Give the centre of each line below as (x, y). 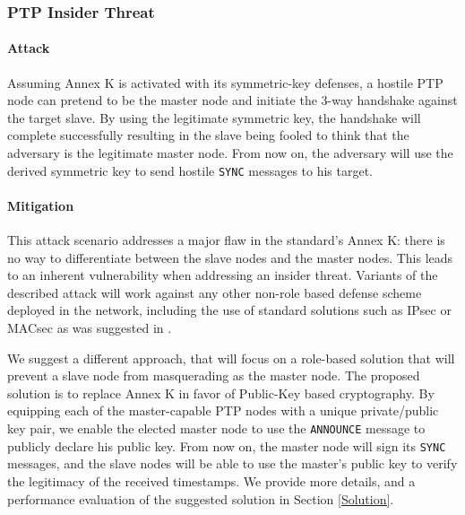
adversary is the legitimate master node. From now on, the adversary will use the (230, 153)
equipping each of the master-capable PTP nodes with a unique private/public (223, 410)
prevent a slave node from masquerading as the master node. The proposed (214, 375)
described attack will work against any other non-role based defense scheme (215, 292)
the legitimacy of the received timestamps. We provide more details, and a (211, 480)
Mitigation (41, 205)
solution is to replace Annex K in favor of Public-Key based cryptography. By (221, 393)
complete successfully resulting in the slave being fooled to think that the (208, 135)
